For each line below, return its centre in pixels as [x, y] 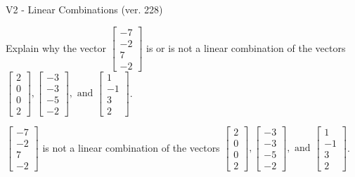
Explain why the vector [56, 47]
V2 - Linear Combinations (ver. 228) [84, 9]
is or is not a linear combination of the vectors [246, 47]
